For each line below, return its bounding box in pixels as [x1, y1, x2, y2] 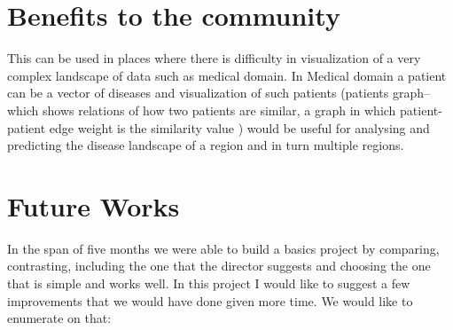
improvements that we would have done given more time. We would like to [7, 291, 413, 310]
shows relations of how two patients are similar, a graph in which [43, 100, 396, 119]
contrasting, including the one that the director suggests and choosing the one [7, 256, 431, 275]
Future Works [7, 187, 180, 224]
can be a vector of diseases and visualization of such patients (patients [7, 83, 389, 102]
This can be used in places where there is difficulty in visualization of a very [7, 49, 421, 67]
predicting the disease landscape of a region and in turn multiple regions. [7, 136, 404, 154]
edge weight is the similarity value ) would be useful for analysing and [49, 118, 430, 137]
